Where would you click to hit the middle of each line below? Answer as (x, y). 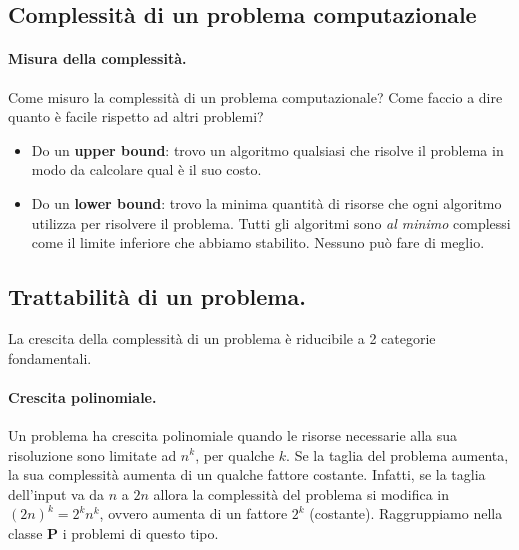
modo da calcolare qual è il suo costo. (146, 169)
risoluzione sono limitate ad (92, 454)
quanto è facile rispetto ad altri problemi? (136, 116)
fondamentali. (50, 357)
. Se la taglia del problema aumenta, (397, 454)
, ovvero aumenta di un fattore (193, 513)
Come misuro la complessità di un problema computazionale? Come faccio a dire (255, 96)
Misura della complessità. (97, 58)
